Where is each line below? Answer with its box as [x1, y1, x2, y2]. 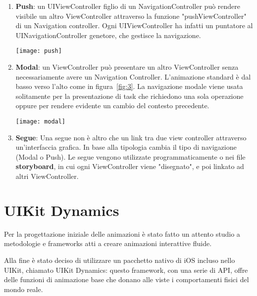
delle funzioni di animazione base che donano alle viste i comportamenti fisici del [4, 274, 249, 285]
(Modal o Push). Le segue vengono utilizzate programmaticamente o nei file [15, 151, 246, 162]
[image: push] [15, 47, 62, 55]
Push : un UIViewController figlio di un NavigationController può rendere [15, 1, 241, 11]
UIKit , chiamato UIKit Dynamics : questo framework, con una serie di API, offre [4, 264, 248, 275]
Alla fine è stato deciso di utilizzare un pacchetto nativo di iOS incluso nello [4, 254, 235, 265]
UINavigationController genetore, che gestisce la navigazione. [15, 30, 201, 40]
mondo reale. [4, 284, 43, 294]
